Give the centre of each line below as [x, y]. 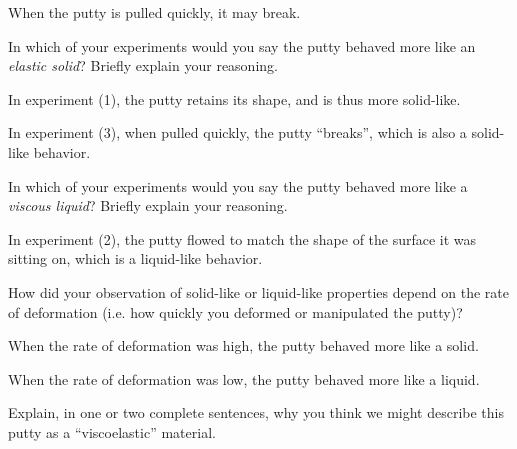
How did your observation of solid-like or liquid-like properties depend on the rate [259, 291]
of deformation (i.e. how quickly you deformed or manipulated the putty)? [235, 311]
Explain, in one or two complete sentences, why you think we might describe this [256, 412]
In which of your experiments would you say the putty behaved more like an [242, 45]
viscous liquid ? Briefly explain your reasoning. [148, 205]
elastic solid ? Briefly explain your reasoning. [143, 65]
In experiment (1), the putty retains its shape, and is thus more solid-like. [234, 98]
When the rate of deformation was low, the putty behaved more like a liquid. [244, 378]
